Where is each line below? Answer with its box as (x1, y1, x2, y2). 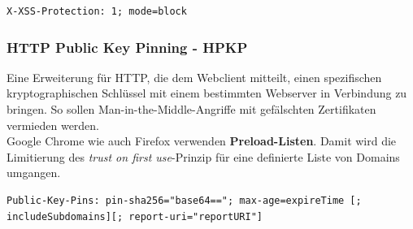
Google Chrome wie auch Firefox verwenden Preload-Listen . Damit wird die (7, 132, 397, 149)
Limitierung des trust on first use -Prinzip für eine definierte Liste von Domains (7, 148, 400, 165)
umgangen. (7, 164, 61, 181)
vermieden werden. (7, 116, 100, 133)
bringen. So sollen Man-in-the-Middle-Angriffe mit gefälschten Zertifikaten (7, 101, 376, 117)
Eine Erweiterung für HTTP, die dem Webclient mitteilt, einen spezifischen (7, 68, 382, 85)
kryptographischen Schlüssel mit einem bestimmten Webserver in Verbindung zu (7, 84, 407, 102)
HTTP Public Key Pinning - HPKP (7, 37, 248, 57)
